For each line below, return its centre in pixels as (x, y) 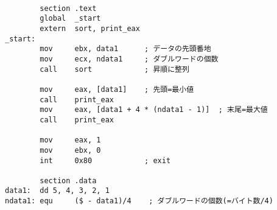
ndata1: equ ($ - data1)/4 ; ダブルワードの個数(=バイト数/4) (139, 201)
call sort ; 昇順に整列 (114, 69)
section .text (68, 8)
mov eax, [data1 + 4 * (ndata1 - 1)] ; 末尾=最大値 (154, 110)
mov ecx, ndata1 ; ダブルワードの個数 (129, 59)
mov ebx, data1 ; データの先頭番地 (125, 49)
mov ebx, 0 (70, 150)
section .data (68, 180)
